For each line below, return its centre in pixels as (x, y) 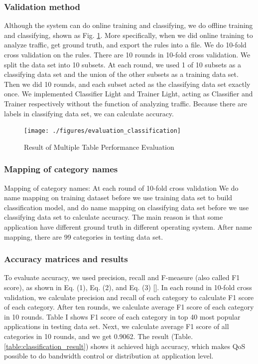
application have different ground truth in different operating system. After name (128, 227)
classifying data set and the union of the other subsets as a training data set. (121, 74)
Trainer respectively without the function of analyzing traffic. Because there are (126, 103)
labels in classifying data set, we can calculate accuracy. (89, 113)
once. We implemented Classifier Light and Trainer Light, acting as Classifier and (129, 94)
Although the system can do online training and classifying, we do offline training (129, 25)
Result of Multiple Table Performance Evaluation (99, 147)
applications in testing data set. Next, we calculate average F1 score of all (117, 326)
